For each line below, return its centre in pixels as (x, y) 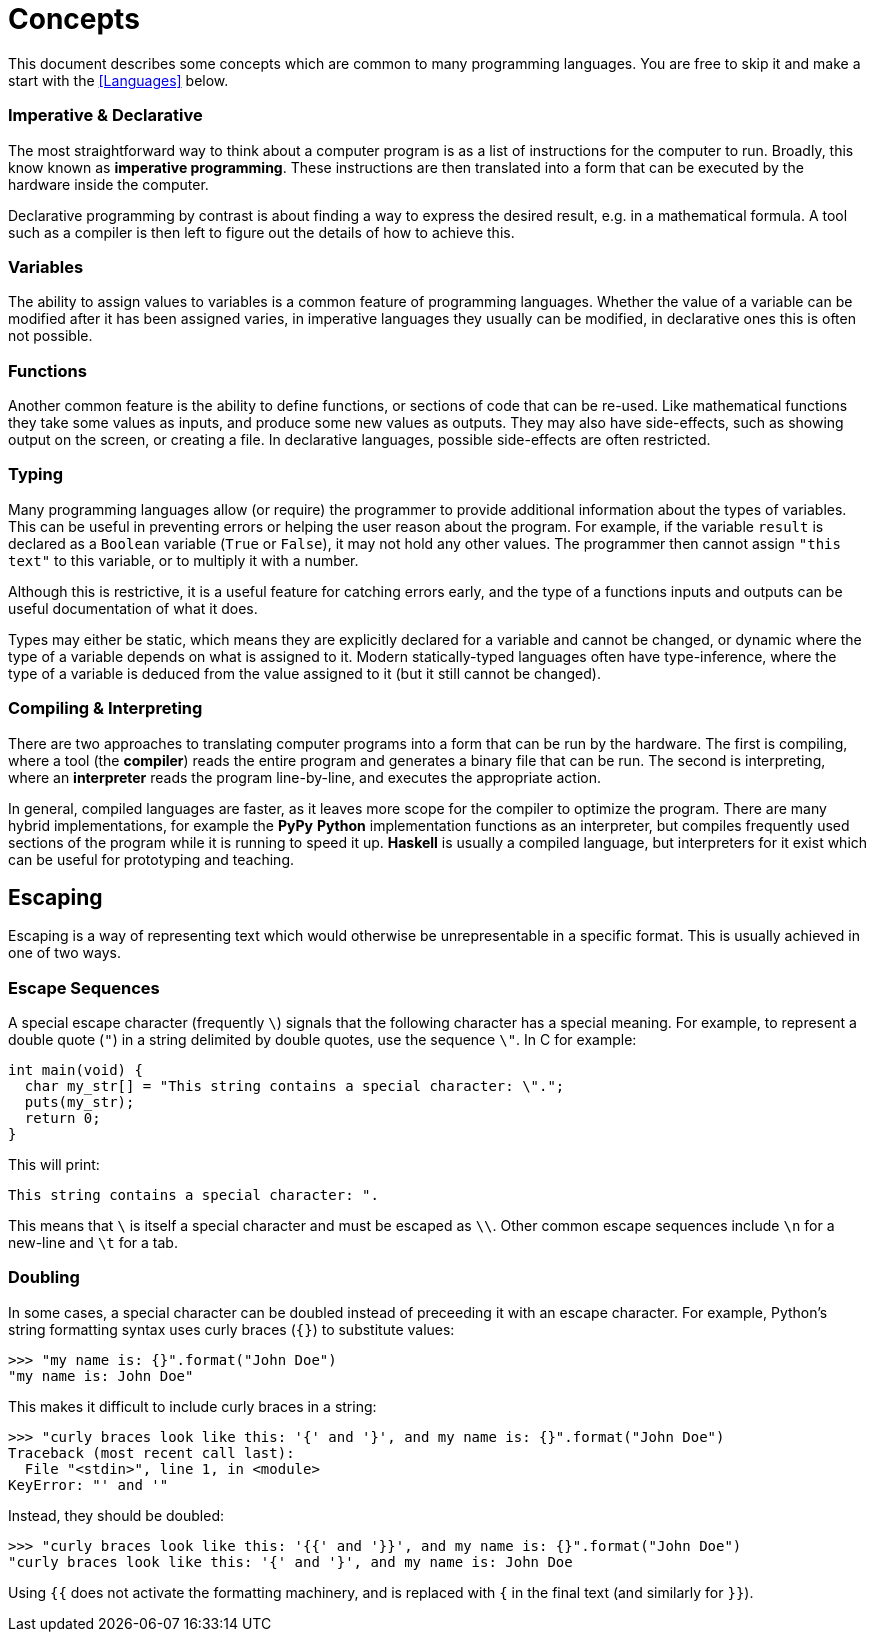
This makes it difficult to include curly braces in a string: (192, 1406)
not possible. (50, 336)
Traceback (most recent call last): (151, 1452)
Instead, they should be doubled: (116, 1515)
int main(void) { (75, 1070)
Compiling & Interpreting (105, 708)
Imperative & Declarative (105, 115)
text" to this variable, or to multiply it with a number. (183, 560)
